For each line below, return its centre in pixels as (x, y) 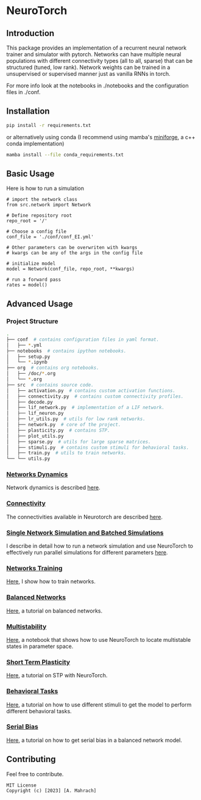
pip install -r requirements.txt (49, 125)
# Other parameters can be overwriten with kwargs (72, 248)
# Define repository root (39, 216)
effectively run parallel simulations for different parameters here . (87, 553)
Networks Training (34, 568)
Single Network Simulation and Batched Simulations (85, 533)
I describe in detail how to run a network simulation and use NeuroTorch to (100, 546)
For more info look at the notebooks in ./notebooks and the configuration (97, 85)
